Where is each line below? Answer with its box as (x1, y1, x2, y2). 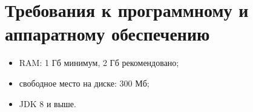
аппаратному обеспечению (5, 21, 210, 46)
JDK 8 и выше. (19, 97, 76, 110)
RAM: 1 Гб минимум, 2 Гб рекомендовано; (19, 56, 179, 69)
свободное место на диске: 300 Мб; (19, 76, 149, 89)
